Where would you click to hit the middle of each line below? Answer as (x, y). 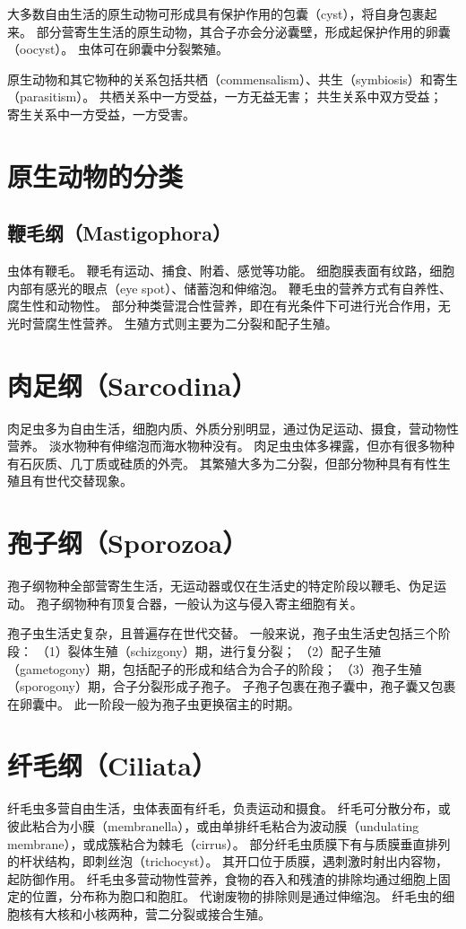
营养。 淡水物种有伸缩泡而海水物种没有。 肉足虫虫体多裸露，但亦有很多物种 (231, 446)
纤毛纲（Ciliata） (112, 765)
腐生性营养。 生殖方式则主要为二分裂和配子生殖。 (191, 323)
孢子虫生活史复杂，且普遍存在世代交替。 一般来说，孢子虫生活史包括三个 (223, 633)
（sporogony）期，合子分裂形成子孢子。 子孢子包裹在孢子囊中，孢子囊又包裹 (232, 686)
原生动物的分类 (95, 175)
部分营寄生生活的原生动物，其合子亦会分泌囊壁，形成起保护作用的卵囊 (243, 31)
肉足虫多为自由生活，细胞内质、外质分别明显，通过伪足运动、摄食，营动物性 (233, 428)
